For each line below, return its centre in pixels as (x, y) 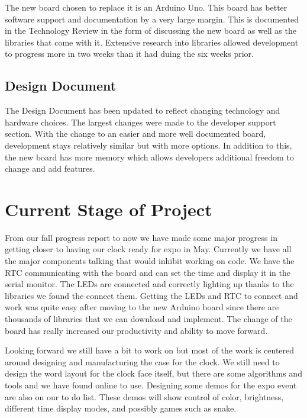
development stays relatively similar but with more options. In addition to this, (148, 145)
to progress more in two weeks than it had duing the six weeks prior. (129, 54)
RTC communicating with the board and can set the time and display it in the (148, 272)
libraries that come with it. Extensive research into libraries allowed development (152, 42)
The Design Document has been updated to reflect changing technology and (143, 110)
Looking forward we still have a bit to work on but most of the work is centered (150, 350)
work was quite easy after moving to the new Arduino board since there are (142, 307)
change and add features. (50, 168)
